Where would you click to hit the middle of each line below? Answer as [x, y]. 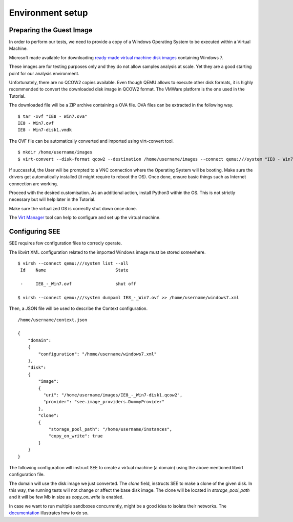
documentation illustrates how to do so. [49, 513]
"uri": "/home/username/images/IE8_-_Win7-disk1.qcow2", [113, 395]
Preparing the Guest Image [51, 30]
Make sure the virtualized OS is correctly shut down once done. [73, 208]
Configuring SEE [35, 231]
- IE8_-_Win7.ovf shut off [78, 284]
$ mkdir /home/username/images [55, 152]
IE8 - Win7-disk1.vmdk [45, 130]
